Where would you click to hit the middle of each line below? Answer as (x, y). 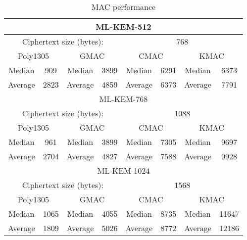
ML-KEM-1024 (123, 170)
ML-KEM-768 (123, 99)
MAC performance (123, 7)
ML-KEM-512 (123, 26)
